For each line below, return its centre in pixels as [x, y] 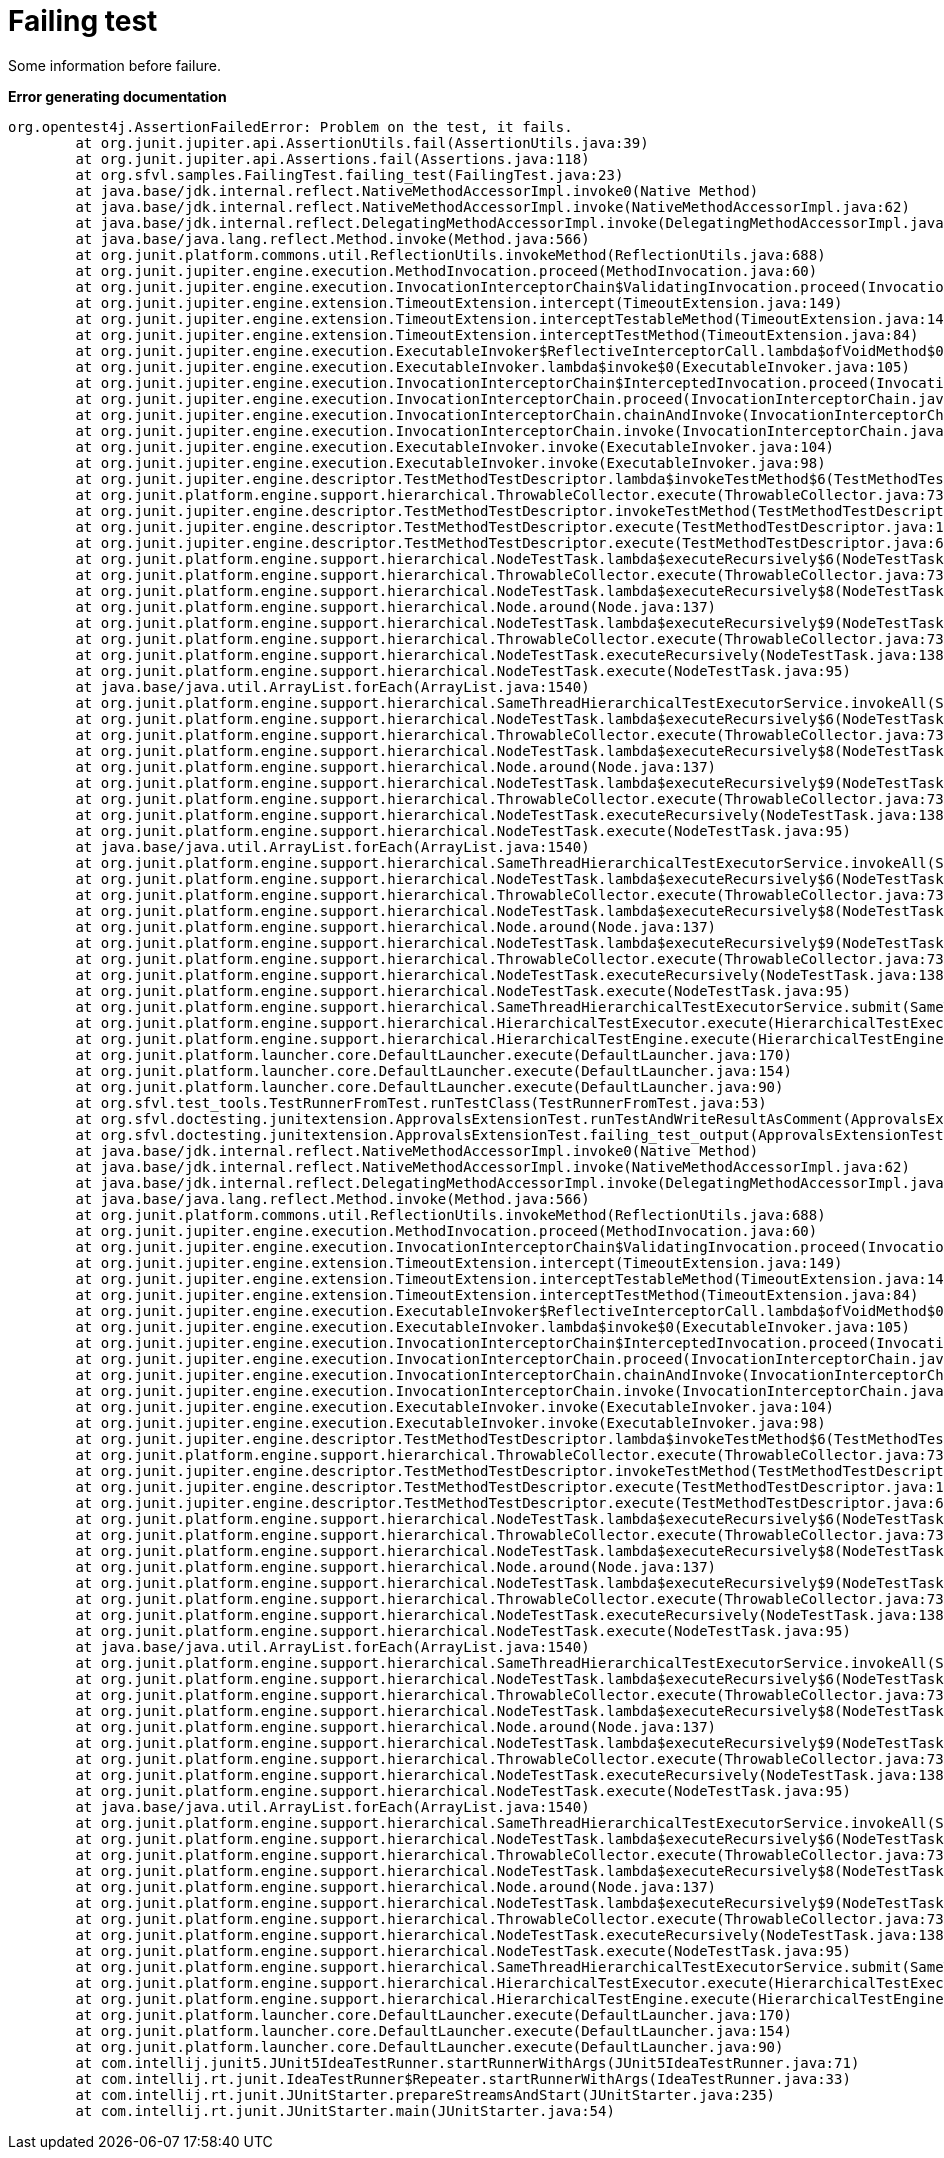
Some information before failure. [114, 65]
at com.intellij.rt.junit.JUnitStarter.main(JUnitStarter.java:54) [345, 2110]
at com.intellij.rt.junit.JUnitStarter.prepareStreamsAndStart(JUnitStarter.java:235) [425, 2094]
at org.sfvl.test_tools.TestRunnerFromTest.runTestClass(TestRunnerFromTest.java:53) [421, 1102]
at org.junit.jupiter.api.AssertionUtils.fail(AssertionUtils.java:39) [362, 142]
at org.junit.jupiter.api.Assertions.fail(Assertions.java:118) [332, 158]
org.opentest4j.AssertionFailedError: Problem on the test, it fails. [290, 126]
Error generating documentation [117, 96]
